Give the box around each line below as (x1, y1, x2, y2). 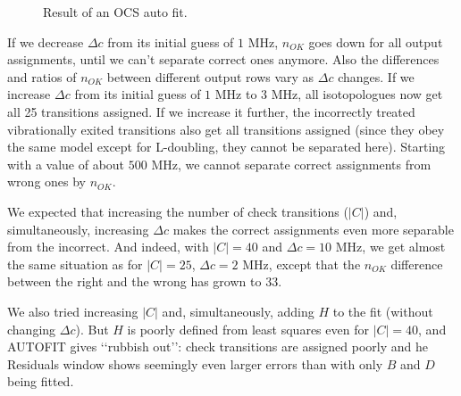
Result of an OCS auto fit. (43, 3, 188, 21)
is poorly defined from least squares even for (127, 319, 369, 338)
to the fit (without (332, 301, 433, 320)
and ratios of (7, 67, 77, 86)
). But (75, 319, 109, 338)
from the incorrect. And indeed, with (7, 237, 209, 256)
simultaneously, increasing (7, 219, 149, 238)
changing (7, 319, 56, 338)
